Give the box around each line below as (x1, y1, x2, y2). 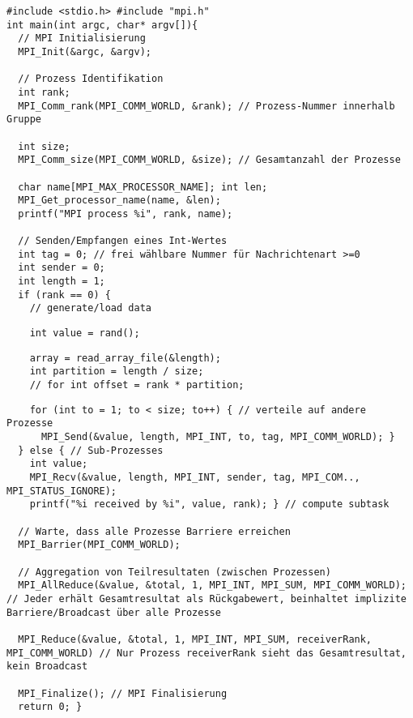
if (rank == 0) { (18, 288, 111, 301)
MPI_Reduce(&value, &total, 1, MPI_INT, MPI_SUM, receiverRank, (18, 633, 373, 645)
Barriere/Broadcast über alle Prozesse (6, 606, 221, 618)
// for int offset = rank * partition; (29, 379, 245, 391)
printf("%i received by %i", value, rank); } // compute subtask (29, 498, 390, 511)
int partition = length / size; (29, 365, 204, 378)
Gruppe (6, 113, 41, 126)
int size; (18, 140, 70, 152)
